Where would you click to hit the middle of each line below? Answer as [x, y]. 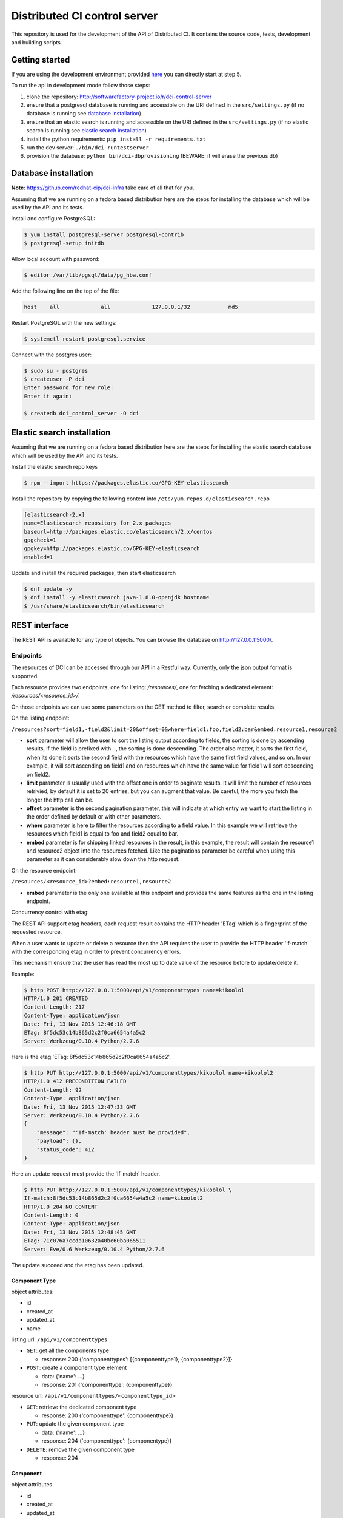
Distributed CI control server [85, 16]
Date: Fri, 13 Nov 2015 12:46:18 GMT [80, 1024]
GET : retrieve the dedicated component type [82, 1407]
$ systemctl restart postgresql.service [85, 339]
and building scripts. [37, 42]
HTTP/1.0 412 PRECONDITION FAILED [75, 1081]
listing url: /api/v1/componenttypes [59, 1339]
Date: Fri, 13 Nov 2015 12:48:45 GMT [80, 1232]
